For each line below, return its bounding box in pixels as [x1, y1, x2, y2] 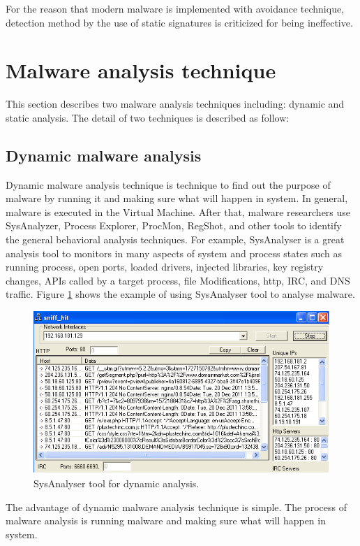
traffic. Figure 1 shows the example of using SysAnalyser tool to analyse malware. [6, 287, 355, 301]
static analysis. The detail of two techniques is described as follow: [6, 110, 290, 124]
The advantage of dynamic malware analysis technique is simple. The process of [6, 499, 347, 514]
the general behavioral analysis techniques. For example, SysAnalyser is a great [6, 232, 345, 247]
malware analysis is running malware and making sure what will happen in [6, 513, 326, 528]
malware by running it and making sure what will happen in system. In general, [6, 191, 348, 206]
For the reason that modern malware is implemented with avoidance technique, [6, 1, 345, 15]
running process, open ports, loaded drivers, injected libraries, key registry [6, 259, 324, 274]
